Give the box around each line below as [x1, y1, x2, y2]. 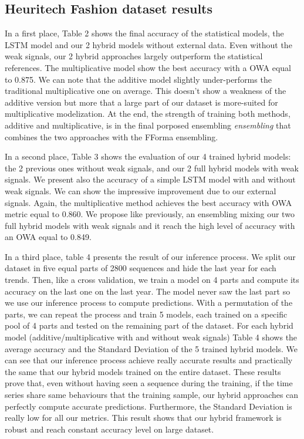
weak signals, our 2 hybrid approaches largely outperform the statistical [5, 50, 263, 62]
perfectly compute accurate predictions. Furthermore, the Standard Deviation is [5, 400, 292, 412]
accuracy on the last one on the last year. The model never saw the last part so [5, 285, 291, 297]
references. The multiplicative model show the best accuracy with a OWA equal [5, 61, 291, 73]
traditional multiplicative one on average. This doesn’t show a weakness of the [5, 85, 286, 97]
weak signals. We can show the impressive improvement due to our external [5, 184, 276, 197]
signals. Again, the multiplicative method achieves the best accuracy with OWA [5, 196, 292, 208]
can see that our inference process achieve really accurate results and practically [5, 354, 293, 366]
